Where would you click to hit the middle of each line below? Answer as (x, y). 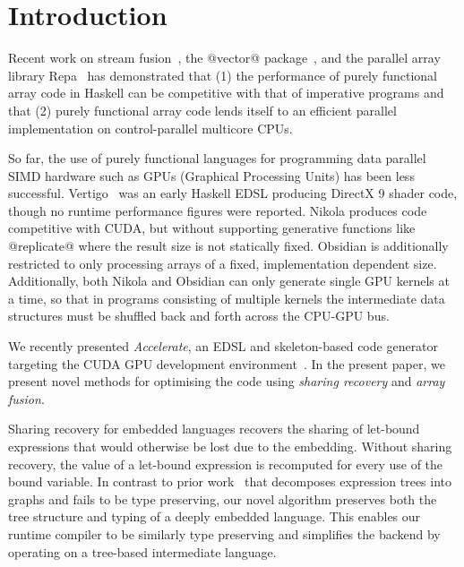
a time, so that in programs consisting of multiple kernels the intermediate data (227, 298)
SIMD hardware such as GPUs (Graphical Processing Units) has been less (211, 175)
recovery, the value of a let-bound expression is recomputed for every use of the (226, 464)
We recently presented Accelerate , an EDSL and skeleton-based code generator (223, 346)
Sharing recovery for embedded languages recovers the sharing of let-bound (214, 429)
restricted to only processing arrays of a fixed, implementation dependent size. (223, 263)
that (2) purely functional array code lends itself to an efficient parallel (202, 110)
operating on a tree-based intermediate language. (142, 551)
